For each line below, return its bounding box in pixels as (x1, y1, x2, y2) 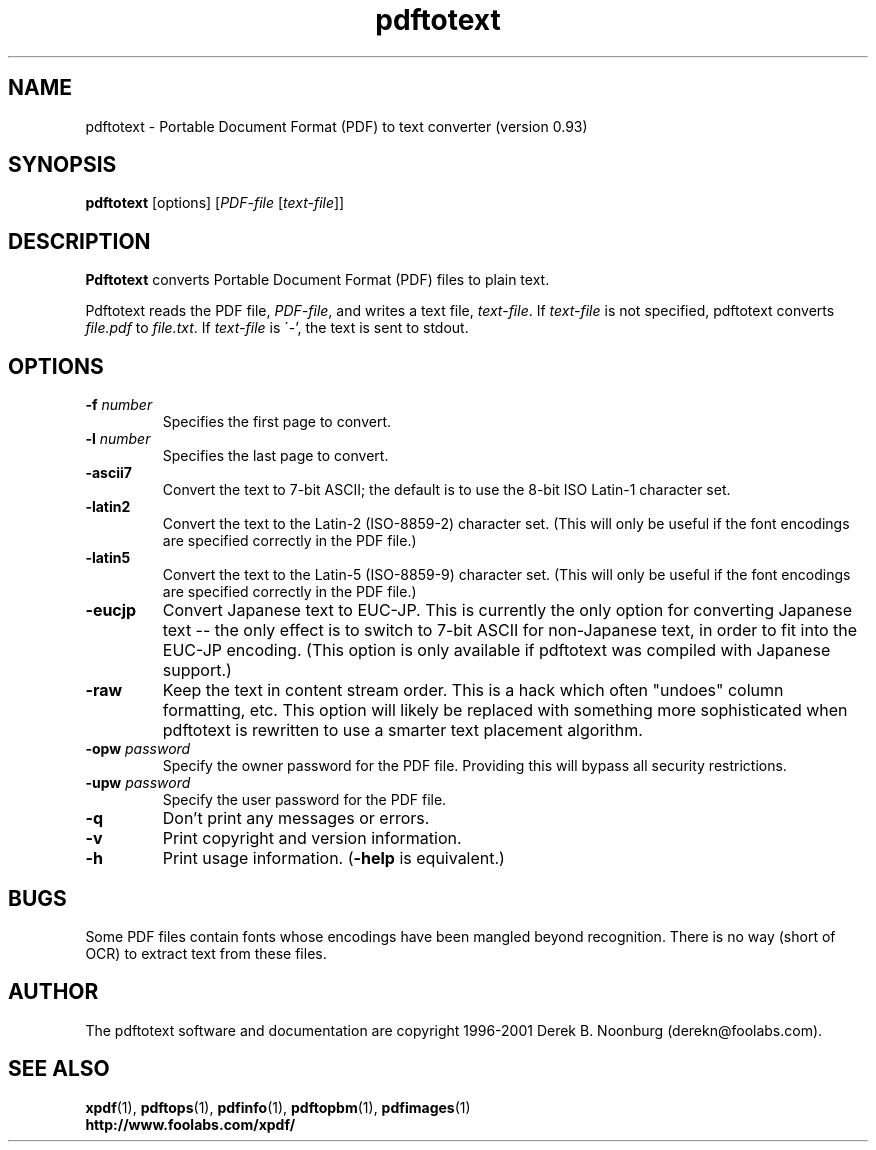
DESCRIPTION (8, 228, 151, 254)
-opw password (85, 740, 191, 758)
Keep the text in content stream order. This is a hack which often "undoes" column (162, 680, 784, 701)
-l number (85, 430, 151, 448)
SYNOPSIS (8, 152, 117, 178)
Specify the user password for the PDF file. (162, 791, 447, 809)
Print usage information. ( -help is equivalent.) (162, 848, 505, 869)
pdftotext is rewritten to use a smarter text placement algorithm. (162, 720, 643, 741)
